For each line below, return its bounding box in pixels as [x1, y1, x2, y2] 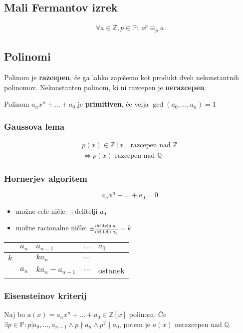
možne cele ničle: [15, 205, 67, 216]
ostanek [98, 264, 125, 276]
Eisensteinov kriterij [4, 289, 87, 301]
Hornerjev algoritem [4, 172, 88, 184]
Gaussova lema [4, 120, 65, 132]
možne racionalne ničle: [15, 222, 87, 233]
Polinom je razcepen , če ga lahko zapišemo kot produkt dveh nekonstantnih [4, 72, 240, 82]
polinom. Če [129, 309, 167, 319]
